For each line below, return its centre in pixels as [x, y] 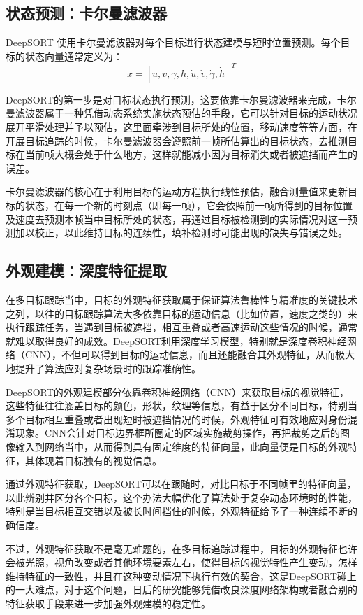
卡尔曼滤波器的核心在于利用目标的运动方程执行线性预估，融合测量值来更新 [177, 191]
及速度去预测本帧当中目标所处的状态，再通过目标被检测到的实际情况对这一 [177, 219]
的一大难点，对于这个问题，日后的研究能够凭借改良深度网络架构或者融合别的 [181, 589]
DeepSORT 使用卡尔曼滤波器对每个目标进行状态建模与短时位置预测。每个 [173, 42]
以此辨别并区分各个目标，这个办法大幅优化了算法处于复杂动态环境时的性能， [181, 497]
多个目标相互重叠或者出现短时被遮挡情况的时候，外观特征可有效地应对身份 [177, 419]
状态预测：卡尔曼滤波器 [86, 13]
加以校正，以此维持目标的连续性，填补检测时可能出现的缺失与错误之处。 [181, 233]
